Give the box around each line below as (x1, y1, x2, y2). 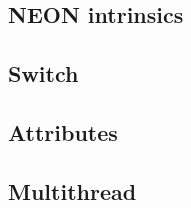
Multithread (8, 175, 137, 206)
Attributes (8, 116, 118, 147)
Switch (8, 58, 79, 89)
